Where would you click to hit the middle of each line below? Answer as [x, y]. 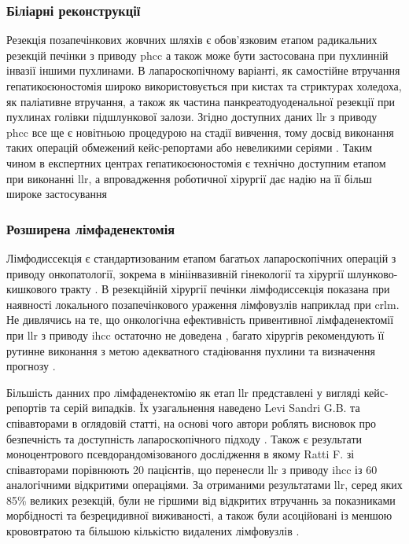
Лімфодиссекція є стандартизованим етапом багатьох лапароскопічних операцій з [201, 257]
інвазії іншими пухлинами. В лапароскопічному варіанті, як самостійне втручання [203, 70]
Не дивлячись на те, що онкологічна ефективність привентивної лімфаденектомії [200, 320]
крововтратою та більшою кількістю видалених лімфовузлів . [153, 531]
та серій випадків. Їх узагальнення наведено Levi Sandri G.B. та [205, 408]
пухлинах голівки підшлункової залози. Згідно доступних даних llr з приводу [192, 117]
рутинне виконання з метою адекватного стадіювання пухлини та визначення [191, 350]
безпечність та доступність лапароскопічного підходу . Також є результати [184, 438]
